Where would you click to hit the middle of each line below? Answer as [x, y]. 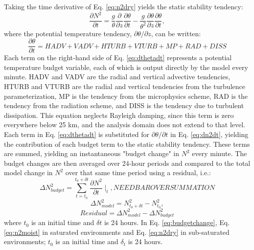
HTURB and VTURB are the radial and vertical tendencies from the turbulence [125, 86]
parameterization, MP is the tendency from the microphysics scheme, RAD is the [126, 96]
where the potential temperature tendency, [68, 33]
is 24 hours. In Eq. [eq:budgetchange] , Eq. [167, 222]
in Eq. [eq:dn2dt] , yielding [209, 134]
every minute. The [219, 153]
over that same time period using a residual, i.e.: [138, 172]
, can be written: [176, 33]
